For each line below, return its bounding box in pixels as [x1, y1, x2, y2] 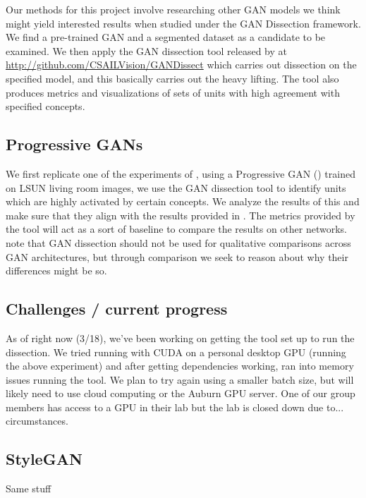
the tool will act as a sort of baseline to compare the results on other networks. [6, 221, 347, 236]
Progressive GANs [6, 133, 143, 155]
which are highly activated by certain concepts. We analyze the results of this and [6, 194, 360, 209]
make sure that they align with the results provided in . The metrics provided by [6, 207, 355, 222]
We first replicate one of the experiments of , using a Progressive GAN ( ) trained [6, 166, 355, 181]
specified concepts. [6, 99, 85, 114]
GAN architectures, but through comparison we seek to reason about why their [6, 249, 348, 264]
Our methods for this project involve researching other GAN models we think [6, 2, 341, 16]
